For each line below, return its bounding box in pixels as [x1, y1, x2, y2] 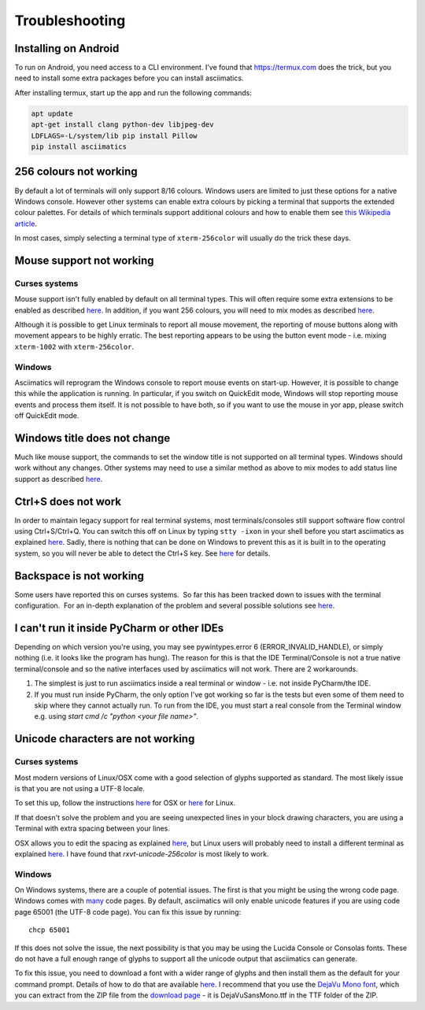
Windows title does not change [14, 431, 171, 445]
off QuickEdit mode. [14, 411, 79, 420]
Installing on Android [14, 42, 120, 55]
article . [14, 219, 37, 228]
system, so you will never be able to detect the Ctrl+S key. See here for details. [14, 548, 271, 558]
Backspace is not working [14, 569, 145, 583]
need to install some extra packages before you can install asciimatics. [14, 73, 244, 83]
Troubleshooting [14, 12, 126, 29]
